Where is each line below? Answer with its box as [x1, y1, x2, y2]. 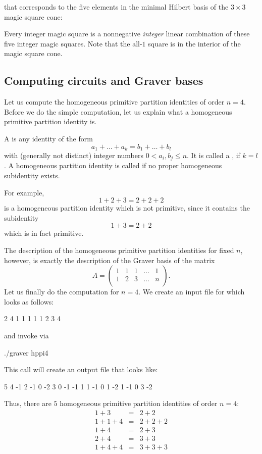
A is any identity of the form [4, 133, 93, 143]
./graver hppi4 [4, 347, 48, 358]
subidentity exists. [4, 170, 60, 181]
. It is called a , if [187, 150, 240, 160]
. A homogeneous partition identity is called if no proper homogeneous [4, 160, 222, 171]
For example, [4, 187, 44, 197]
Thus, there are [4, 398, 51, 409]
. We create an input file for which [138, 286, 245, 297]
